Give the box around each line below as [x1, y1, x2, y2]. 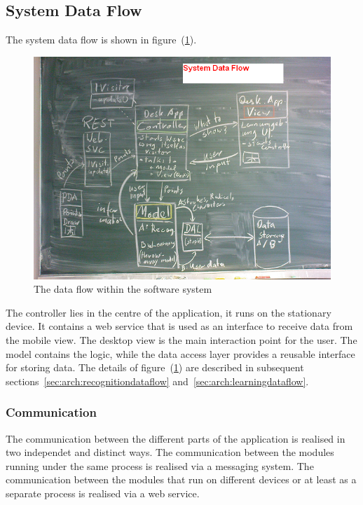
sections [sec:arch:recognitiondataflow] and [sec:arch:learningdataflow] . [6, 373, 309, 388]
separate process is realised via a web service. [6, 485, 200, 500]
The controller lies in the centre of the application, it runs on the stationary [6, 305, 331, 319]
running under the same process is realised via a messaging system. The [6, 458, 314, 473]
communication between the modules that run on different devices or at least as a [6, 472, 357, 487]
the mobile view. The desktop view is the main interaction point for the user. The [6, 332, 357, 347]
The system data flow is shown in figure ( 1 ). [6, 32, 197, 47]
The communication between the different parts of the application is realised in [6, 431, 345, 445]
